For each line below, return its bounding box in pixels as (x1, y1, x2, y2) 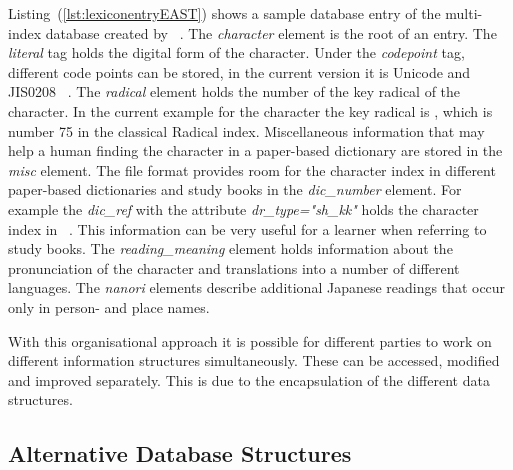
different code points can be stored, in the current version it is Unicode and (8, 61, 471, 82)
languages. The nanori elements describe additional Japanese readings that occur (8, 277, 506, 298)
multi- (445, 3, 483, 23)
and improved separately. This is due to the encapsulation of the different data (8, 369, 490, 390)
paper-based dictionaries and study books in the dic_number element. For (8, 179, 462, 200)
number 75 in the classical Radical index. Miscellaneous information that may (8, 120, 485, 141)
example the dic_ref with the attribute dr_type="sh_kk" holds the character (8, 198, 479, 219)
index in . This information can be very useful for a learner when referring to (8, 218, 487, 239)
